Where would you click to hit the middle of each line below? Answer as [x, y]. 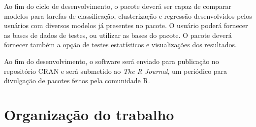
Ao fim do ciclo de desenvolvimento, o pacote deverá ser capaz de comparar [118, 6]
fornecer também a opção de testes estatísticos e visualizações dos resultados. [120, 45]
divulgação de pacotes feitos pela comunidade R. [77, 80]
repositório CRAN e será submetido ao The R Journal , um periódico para [116, 71]
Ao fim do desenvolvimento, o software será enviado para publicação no [112, 61]
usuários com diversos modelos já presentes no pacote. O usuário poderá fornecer [126, 25]
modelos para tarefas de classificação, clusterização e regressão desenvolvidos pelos [128, 16]
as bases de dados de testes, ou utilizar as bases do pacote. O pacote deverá [118, 35]
